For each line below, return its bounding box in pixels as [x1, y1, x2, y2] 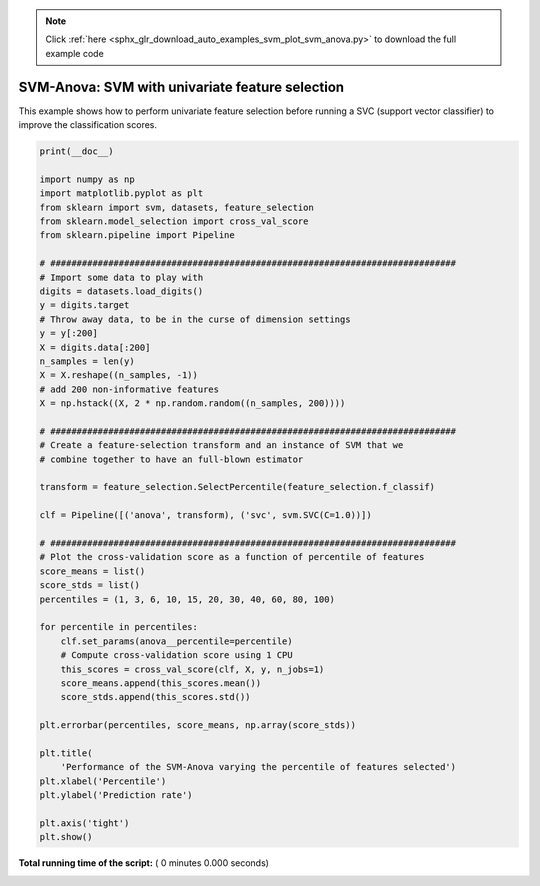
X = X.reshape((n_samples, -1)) [39, 370, 199, 381]
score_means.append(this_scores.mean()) [60, 677, 262, 689]
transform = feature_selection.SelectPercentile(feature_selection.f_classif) [39, 481, 435, 493]
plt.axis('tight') [39, 817, 130, 829]
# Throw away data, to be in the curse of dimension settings [39, 313, 351, 325]
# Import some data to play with [39, 271, 204, 283]
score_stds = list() [39, 580, 140, 591]
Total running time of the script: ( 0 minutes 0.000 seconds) [18, 857, 270, 869]
